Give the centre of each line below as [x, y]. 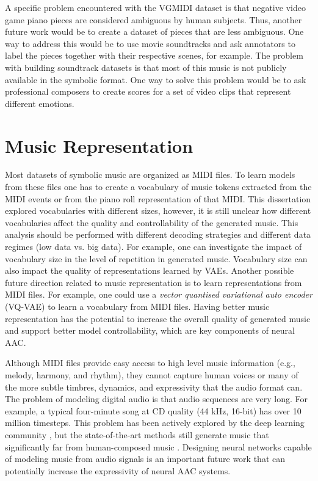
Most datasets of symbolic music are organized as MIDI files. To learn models [150, 174]
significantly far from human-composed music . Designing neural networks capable [158, 446]
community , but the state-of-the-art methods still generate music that [137, 434]
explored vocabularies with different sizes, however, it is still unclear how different [158, 211]
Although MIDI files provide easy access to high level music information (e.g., [150, 363]
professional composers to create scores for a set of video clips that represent [148, 91]
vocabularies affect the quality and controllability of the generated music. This [152, 222]
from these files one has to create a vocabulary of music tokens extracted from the [158, 187]
